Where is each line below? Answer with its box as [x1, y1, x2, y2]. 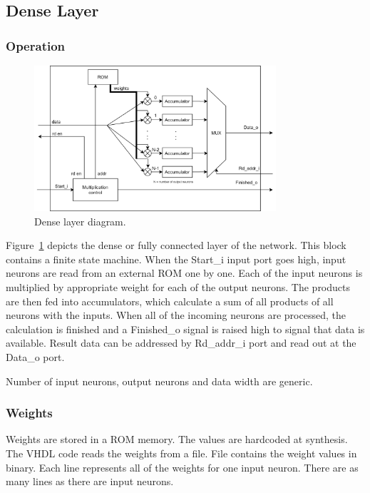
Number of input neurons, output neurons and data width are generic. [6, 373, 313, 388]
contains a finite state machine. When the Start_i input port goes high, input [6, 251, 346, 266]
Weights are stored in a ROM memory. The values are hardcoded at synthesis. [6, 432, 348, 447]
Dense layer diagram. [34, 213, 126, 228]
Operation [6, 36, 66, 54]
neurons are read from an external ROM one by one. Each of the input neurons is [6, 265, 363, 280]
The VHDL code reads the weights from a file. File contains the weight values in [6, 445, 357, 460]
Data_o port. [6, 349, 65, 364]
